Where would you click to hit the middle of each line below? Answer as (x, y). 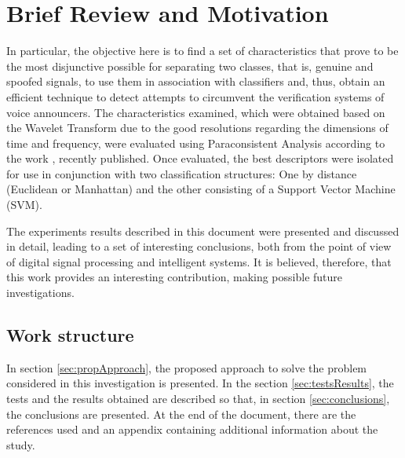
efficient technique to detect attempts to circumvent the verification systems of (195, 96)
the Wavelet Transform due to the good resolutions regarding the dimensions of (197, 128)
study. (21, 444)
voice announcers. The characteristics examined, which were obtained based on (196, 112)
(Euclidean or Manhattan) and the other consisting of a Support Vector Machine (201, 189)
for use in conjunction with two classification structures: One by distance (182, 173)
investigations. (40, 293)
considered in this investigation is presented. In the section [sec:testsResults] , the (200, 383)
